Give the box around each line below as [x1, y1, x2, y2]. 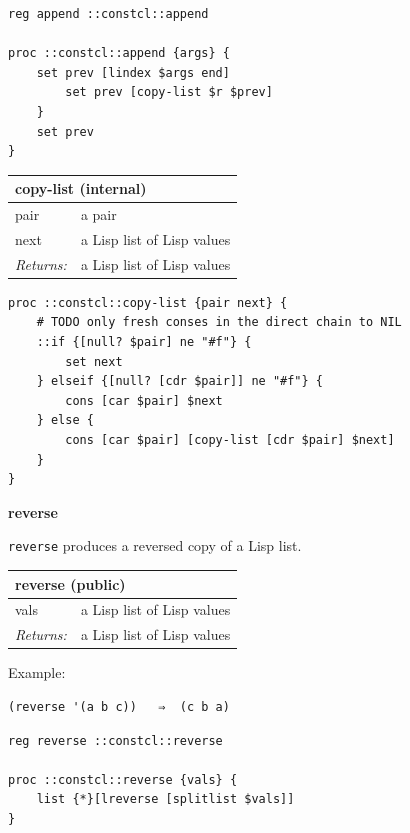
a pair [80, 204, 117, 225]
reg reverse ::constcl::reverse [8, 733, 223, 748]
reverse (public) [15, 573, 126, 594]
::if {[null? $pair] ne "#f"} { [36, 335, 252, 350]
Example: [8, 662, 66, 683]
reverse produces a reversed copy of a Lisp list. [8, 535, 302, 556]
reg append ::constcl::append [8, 7, 209, 21]
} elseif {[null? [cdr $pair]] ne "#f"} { [36, 374, 323, 389]
